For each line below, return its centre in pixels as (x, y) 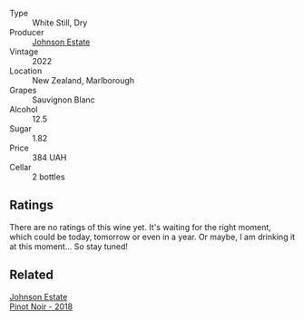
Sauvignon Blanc (64, 100)
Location (26, 71)
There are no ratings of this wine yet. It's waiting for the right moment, (141, 227)
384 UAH (49, 157)
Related (32, 275)
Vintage (24, 52)
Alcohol (24, 109)
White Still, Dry (60, 23)
